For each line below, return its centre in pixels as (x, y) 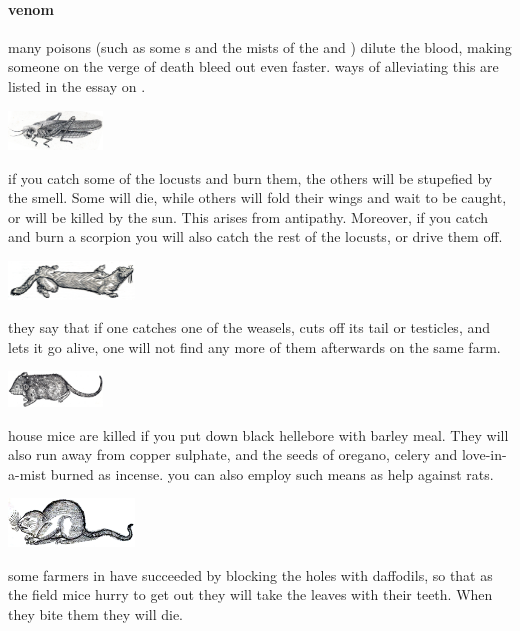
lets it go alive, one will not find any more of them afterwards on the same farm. (254, 346)
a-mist (27, 473)
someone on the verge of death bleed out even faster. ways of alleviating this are (253, 66)
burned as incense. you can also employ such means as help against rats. (272, 473)
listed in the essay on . (77, 85)
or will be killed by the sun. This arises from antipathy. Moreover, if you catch (248, 216)
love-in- (484, 454)
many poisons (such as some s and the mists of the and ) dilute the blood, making (260, 46)
